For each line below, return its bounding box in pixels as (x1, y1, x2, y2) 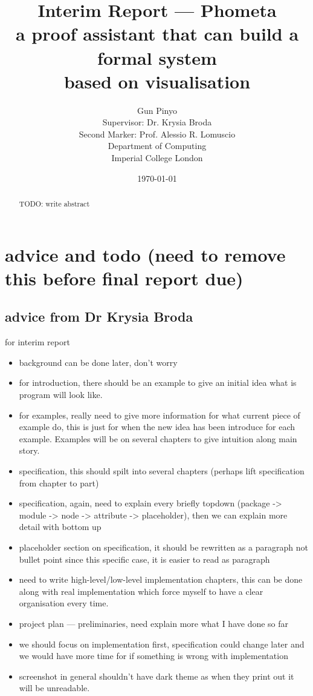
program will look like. (19, 388, 103, 401)
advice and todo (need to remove (5, 242, 286, 267)
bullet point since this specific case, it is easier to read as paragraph (19, 552, 270, 565)
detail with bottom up (19, 520, 102, 533)
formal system (97, 45, 217, 70)
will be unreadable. (19, 681, 90, 694)
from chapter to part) (19, 476, 99, 489)
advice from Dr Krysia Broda (5, 307, 193, 326)
